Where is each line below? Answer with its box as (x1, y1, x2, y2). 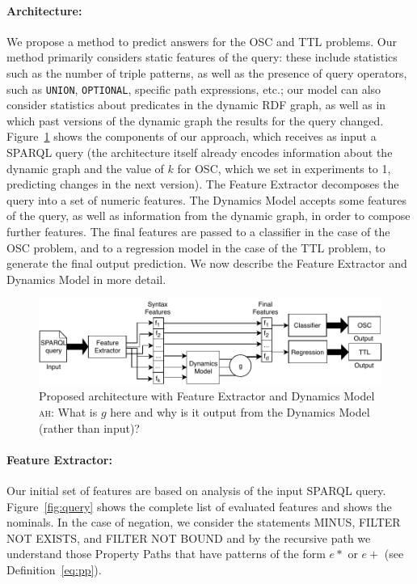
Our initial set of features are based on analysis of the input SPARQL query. (6, 481, 386, 498)
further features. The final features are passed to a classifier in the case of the (6, 222, 390, 239)
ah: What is (39, 403, 98, 420)
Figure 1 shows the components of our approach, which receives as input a (6, 128, 377, 145)
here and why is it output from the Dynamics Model (110, 403, 370, 420)
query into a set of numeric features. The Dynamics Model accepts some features (6, 191, 407, 208)
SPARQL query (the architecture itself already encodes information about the (6, 144, 393, 161)
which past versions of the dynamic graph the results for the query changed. (6, 112, 384, 129)
